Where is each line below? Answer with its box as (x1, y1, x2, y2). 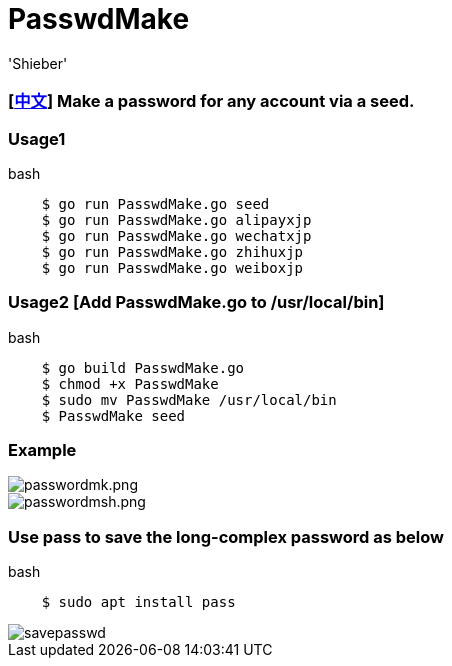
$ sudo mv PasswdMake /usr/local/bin (41, 391, 337, 408)
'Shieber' (8, 54, 68, 72)
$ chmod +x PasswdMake (41, 375, 219, 392)
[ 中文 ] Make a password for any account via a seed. (8, 91, 415, 112)
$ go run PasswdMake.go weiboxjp (41, 259, 304, 276)
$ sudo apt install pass (41, 594, 236, 611)
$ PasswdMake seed (41, 407, 186, 424)
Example (8, 440, 77, 460)
